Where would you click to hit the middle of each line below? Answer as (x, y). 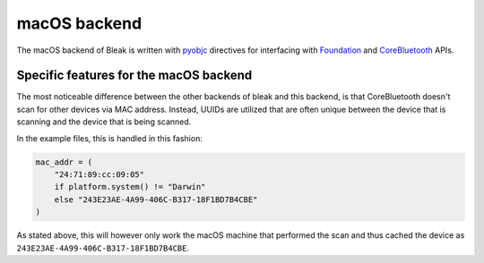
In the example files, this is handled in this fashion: (110, 138)
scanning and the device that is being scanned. (104, 122)
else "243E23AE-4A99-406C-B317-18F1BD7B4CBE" (156, 199)
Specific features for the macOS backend (134, 76)
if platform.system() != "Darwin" (130, 187)
